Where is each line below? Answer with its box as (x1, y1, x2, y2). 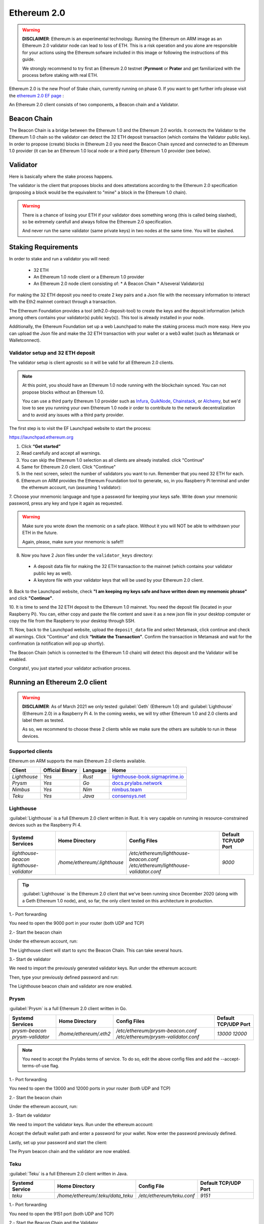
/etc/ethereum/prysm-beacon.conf (116, 1027, 197, 1034)
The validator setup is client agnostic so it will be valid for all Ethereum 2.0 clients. (9, 360, 175, 366)
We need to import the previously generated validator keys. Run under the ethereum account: (9, 965, 198, 971)
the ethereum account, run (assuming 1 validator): (21, 485, 122, 491)
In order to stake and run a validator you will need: (9, 256, 110, 262)
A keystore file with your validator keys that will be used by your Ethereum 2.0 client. (33, 577, 204, 583)
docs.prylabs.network (111, 780, 162, 787)
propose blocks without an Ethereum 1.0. (22, 389, 105, 395)
